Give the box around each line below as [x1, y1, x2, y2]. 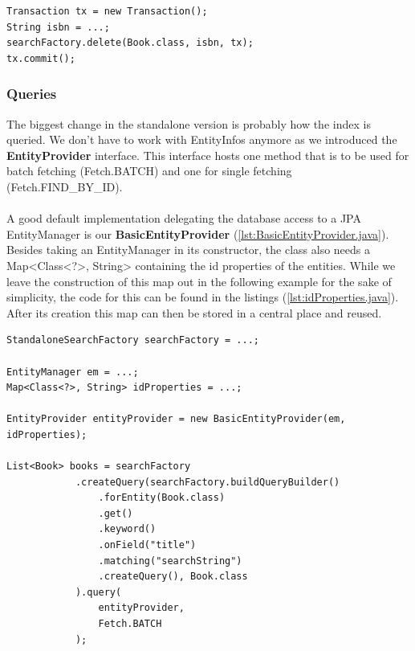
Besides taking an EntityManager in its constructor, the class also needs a [6, 241, 370, 258]
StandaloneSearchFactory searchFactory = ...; [6, 334, 259, 346]
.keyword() [98, 523, 157, 535]
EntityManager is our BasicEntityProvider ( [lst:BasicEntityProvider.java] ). [6, 225, 389, 242]
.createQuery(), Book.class [98, 571, 248, 583]
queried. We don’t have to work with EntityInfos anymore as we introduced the [6, 131, 397, 148]
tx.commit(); [6, 52, 75, 64]
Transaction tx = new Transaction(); [6, 6, 208, 17]
